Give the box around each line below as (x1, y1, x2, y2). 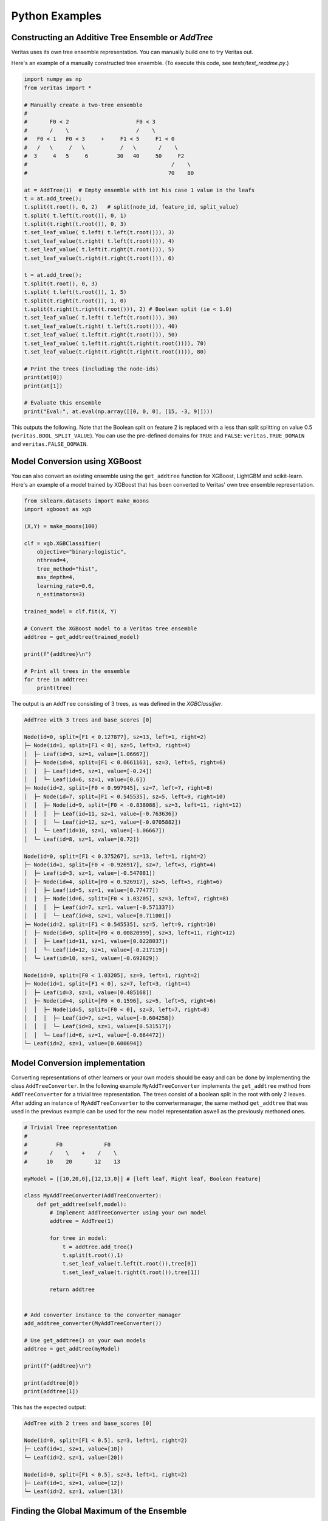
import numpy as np (24, 76, 82, 83)
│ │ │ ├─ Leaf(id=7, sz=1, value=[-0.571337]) (24, 903, 175, 911)
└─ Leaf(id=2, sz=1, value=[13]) (24, 1488, 124, 1495)
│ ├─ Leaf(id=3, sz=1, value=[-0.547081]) (24, 870, 156, 877)
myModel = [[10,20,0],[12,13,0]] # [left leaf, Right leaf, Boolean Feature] (24, 1175, 261, 1182)
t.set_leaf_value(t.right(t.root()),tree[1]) (62, 1269, 200, 1276)
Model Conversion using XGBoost (11, 456, 142, 467)
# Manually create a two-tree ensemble (24, 101, 143, 108)
